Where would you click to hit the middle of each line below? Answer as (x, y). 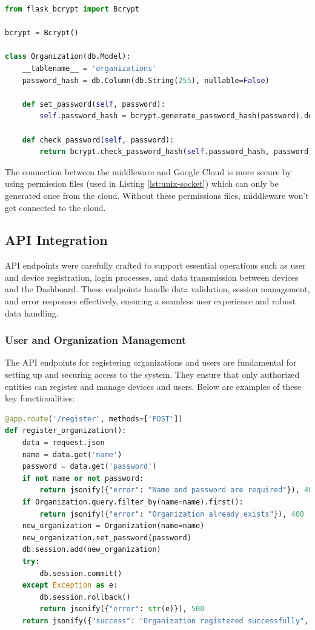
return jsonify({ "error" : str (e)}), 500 (122, 609)
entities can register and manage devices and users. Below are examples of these (153, 386)
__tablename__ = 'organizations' (89, 68)
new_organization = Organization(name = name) (113, 526)
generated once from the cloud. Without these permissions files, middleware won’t (157, 195)
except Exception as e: (70, 585)
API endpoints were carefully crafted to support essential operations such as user (155, 265)
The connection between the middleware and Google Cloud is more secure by (148, 171)
